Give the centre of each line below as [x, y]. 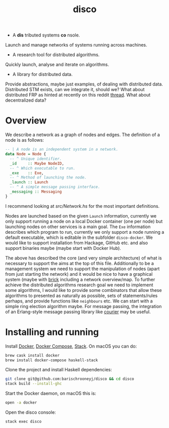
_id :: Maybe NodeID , [37, 163]
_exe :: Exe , [27, 173]
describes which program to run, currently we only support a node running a [85, 232]
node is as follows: [25, 140]
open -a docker [21, 403]
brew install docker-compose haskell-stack [52, 360]
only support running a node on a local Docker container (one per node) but [84, 221]
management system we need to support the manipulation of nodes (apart [82, 269]
